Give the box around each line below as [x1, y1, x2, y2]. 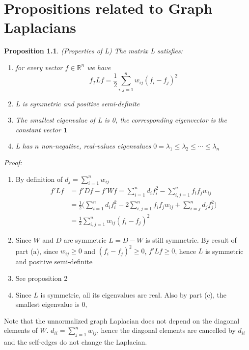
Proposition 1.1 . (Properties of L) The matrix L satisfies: [4, 46, 183, 56]
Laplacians [4, 17, 77, 37]
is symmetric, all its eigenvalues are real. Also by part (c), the [40, 289, 227, 300]
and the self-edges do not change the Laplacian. [4, 337, 147, 347]
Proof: [4, 157, 22, 167]
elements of [4, 325, 38, 335]
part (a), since [15, 246, 58, 256]
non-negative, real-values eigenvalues [41, 141, 151, 151]
